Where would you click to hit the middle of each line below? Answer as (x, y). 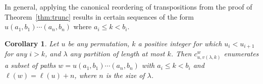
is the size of (125, 75)
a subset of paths (30, 65)
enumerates (241, 54)
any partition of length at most (117, 54)
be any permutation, (99, 43)
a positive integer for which (180, 43)
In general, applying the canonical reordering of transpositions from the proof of (128, 7)
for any (16, 54)
